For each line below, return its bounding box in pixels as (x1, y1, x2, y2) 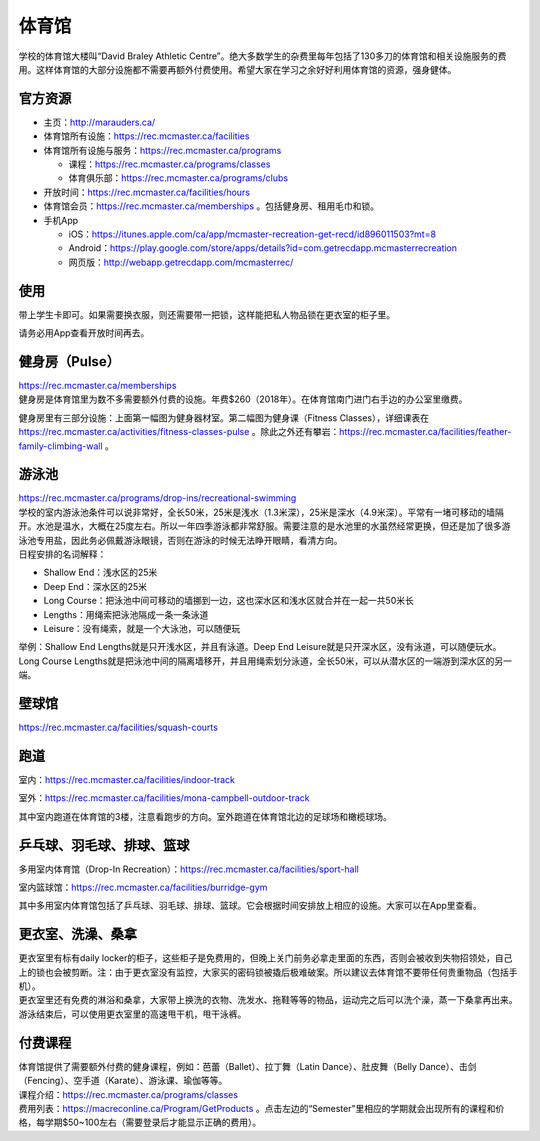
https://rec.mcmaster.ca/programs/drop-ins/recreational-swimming (18, 492, 297, 504)
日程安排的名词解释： (18, 548, 107, 560)
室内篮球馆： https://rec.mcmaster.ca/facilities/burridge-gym (18, 881, 268, 893)
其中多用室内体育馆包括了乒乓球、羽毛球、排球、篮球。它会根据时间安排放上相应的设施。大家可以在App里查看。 (18, 900, 482, 912)
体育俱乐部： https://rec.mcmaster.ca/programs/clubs (68, 172, 289, 184)
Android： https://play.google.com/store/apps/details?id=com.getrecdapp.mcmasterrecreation (68, 242, 458, 254)
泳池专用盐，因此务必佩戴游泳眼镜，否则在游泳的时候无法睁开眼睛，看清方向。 (18, 534, 343, 546)
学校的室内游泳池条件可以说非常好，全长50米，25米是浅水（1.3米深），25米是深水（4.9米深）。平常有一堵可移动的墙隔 (18, 506, 505, 518)
